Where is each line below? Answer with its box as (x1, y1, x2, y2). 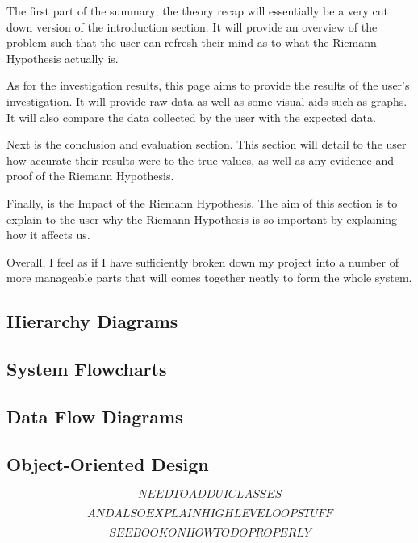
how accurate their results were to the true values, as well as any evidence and (6, 151, 395, 168)
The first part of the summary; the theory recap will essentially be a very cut (6, 2, 389, 19)
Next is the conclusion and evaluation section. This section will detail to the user (6, 136, 407, 153)
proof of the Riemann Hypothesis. (6, 167, 174, 184)
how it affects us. (6, 226, 90, 243)
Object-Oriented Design (6, 451, 209, 476)
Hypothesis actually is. (6, 49, 119, 66)
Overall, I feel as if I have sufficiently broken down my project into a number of (6, 253, 399, 270)
